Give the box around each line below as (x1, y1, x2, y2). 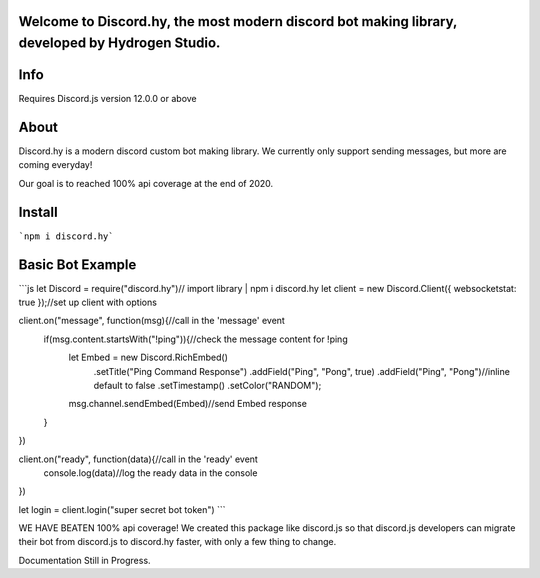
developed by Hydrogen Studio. (18, 35, 221, 52)
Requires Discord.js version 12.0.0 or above (18, 93, 197, 105)
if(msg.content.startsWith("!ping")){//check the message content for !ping (43, 333, 349, 345)
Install (18, 203, 59, 220)
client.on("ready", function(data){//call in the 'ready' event (18, 453, 259, 465)
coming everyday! (18, 159, 93, 171)
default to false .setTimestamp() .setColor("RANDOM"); (93, 379, 322, 391)
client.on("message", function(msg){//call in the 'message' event (18, 315, 285, 327)
